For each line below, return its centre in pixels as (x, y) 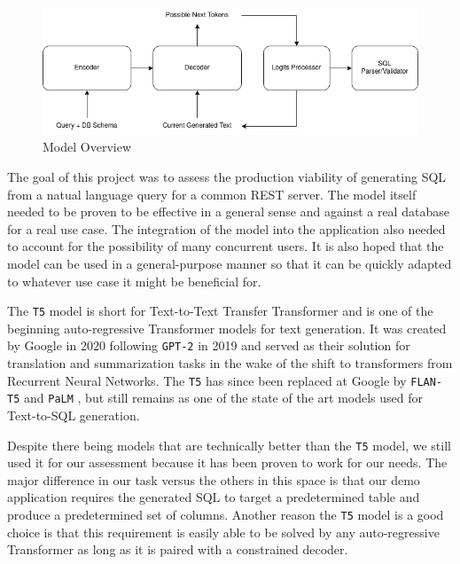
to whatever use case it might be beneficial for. (134, 281)
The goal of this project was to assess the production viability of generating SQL (227, 176)
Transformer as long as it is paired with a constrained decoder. (178, 549)
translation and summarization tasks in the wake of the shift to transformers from (230, 363)
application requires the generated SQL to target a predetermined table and (214, 497)
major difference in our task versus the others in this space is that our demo (214, 479)
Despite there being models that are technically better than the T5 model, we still (229, 445)
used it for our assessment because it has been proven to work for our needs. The (227, 462)
